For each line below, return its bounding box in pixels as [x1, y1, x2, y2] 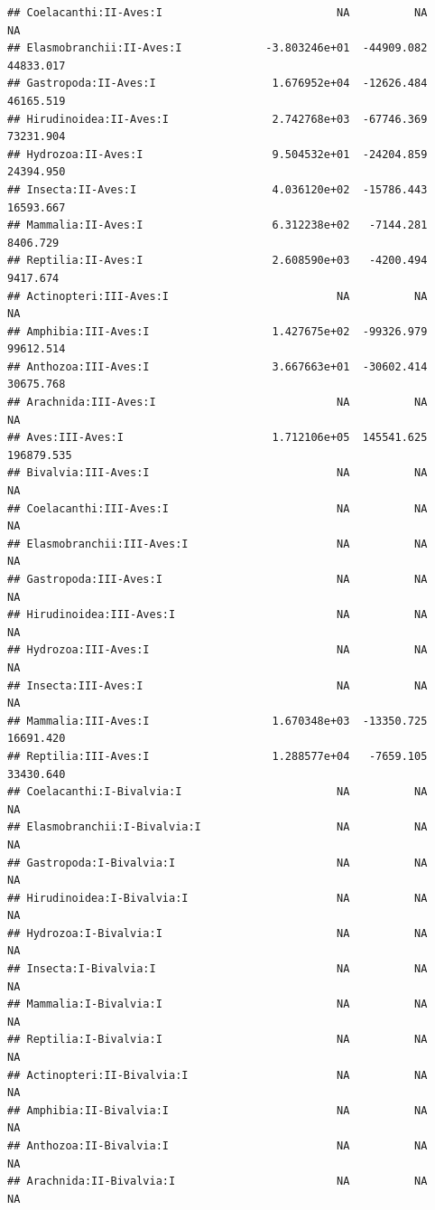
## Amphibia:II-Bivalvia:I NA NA [7, 1103, 428, 1117]
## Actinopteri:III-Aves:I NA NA [7, 289, 428, 303]
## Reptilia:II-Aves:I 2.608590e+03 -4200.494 [7, 254, 428, 267]
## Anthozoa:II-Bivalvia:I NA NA [7, 1140, 428, 1152]
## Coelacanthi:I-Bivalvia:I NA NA [7, 785, 428, 799]
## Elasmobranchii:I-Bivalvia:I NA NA [7, 821, 428, 834]
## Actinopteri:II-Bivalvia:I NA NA [7, 1068, 428, 1082]
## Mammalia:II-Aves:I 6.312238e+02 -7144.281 [7, 219, 428, 232]
